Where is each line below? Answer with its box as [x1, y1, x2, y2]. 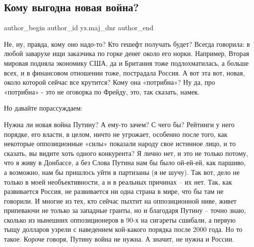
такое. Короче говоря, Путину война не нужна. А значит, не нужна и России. [4, 234, 234, 244]
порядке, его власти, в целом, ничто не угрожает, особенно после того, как [4, 129, 228, 139]
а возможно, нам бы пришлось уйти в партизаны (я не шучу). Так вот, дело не [4, 167, 240, 177]
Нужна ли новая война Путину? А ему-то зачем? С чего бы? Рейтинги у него [4, 119, 235, 129]
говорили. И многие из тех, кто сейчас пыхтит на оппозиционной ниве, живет [4, 195, 237, 206]
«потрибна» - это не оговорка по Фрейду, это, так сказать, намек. [4, 86, 200, 96]
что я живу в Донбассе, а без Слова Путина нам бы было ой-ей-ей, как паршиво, [4, 157, 246, 168]
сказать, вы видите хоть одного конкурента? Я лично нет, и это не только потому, [4, 148, 249, 158]
